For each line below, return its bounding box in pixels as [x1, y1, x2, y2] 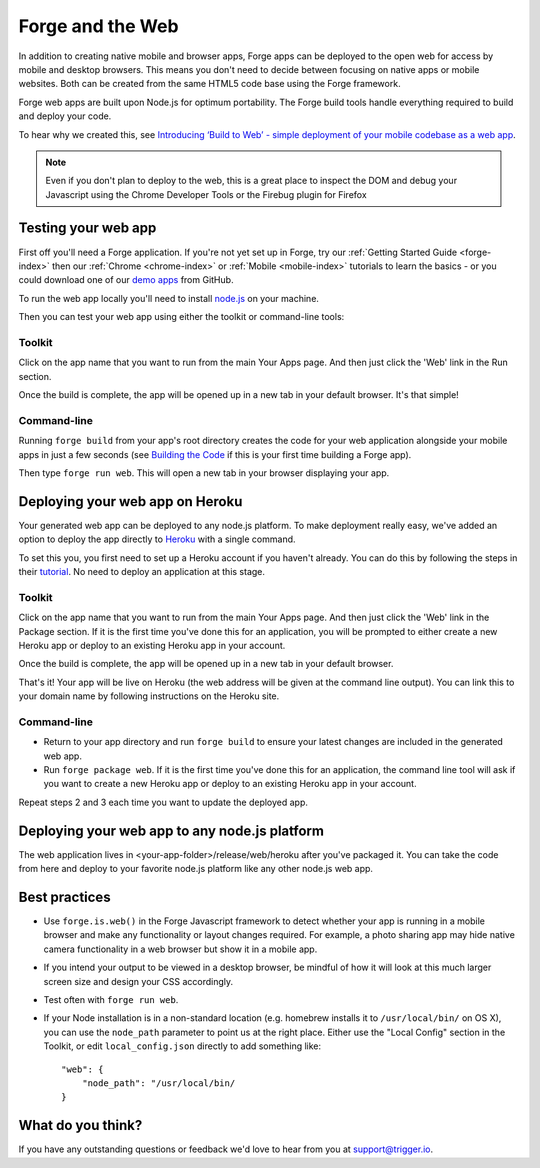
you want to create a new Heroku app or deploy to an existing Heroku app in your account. [43, 778, 417, 790]
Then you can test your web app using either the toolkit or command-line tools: [18, 311, 345, 323]
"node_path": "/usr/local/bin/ [81, 1077, 236, 1089]
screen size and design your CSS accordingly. [43, 975, 234, 987]
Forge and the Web [18, 15, 179, 37]
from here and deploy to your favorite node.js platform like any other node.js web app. [18, 863, 374, 875]
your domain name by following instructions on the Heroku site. [18, 690, 280, 702]
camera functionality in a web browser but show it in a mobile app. [43, 943, 318, 955]
